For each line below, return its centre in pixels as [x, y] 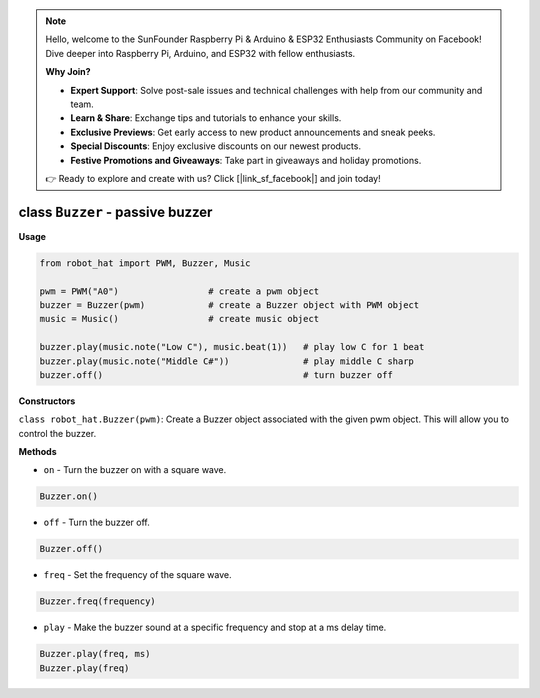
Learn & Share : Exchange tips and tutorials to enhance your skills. [206, 118]
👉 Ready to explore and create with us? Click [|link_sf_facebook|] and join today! [213, 178]
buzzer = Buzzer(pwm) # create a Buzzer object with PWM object [229, 304]
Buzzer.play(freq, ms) [95, 654]
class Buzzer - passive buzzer [115, 211]
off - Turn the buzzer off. [96, 522]
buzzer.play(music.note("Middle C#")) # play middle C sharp [227, 361]
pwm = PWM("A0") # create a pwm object [179, 291]
